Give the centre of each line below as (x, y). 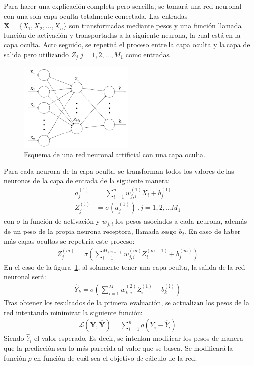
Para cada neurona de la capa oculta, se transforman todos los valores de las (119, 171)
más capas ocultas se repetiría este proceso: (69, 241)
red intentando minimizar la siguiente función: (73, 312)
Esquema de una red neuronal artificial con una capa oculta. (114, 154)
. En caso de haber (212, 231)
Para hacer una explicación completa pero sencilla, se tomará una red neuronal (123, 6)
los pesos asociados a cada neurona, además (181, 221)
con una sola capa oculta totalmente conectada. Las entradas (96, 16)
